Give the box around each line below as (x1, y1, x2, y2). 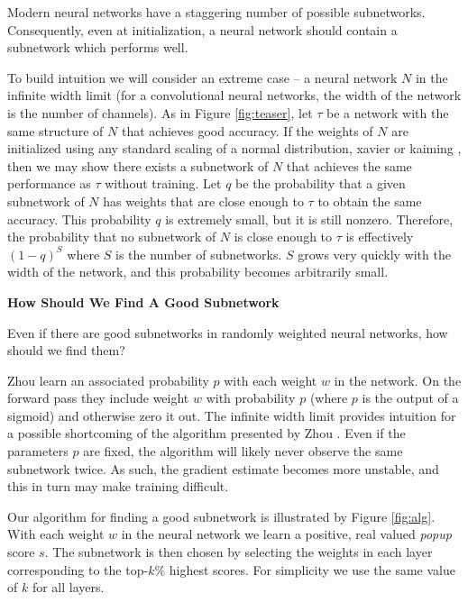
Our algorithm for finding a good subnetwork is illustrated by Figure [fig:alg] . (7, 506, 436, 525)
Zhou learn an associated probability (7, 370, 209, 389)
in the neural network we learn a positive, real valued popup (121, 524, 452, 543)
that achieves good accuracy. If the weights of (121, 121, 373, 140)
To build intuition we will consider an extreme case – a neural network (7, 68, 398, 87)
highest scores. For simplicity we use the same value (169, 560, 455, 579)
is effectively (345, 227, 414, 246)
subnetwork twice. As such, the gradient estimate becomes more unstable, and (7, 459, 439, 478)
